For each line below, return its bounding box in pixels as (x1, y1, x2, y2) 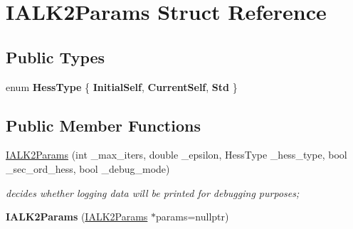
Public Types (6, 46, 105, 68)
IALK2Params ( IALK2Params (6, 209, 148, 224)
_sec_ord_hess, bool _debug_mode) (6, 161, 170, 176)
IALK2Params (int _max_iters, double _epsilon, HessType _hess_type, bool (6, 147, 347, 162)
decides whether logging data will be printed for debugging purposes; (6, 185, 300, 200)
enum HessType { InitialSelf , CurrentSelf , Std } (6, 79, 238, 94)
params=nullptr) (156, 209, 229, 224)
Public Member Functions (6, 114, 201, 136)
